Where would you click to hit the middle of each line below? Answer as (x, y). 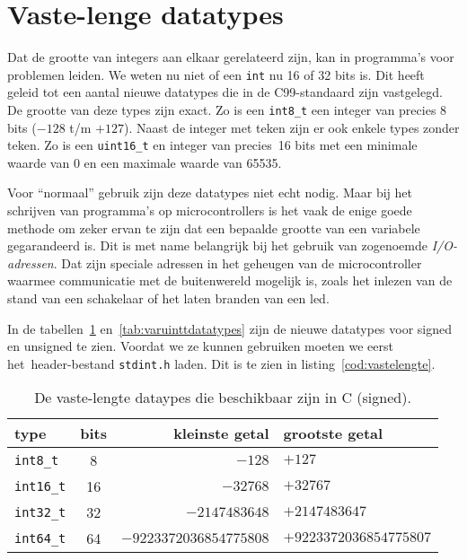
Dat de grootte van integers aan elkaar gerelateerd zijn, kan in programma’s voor (231, 57)
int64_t (40, 538)
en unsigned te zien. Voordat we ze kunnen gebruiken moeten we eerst (200, 346)
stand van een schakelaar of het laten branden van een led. (168, 298)
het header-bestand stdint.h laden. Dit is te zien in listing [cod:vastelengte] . (221, 363)
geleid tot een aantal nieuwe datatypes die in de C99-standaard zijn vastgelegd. (225, 92)
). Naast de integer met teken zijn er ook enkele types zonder (292, 127)
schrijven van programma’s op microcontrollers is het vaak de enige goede (210, 210)
